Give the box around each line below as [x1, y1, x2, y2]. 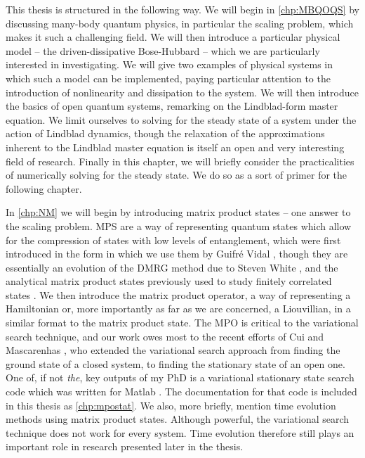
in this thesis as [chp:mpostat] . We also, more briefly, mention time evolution [6, 397, 336, 412]
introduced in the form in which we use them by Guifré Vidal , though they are [6, 246, 348, 261]
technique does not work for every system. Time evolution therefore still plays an [6, 425, 354, 440]
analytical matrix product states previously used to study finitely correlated [6, 274, 332, 288]
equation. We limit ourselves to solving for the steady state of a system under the [6, 112, 357, 127]
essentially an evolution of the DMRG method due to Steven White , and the [6, 260, 338, 274]
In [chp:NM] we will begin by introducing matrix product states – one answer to [6, 205, 351, 220]
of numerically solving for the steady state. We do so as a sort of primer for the [6, 167, 347, 182]
